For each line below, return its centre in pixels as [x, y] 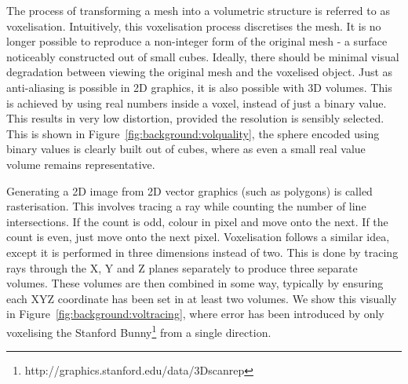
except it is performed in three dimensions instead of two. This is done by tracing [202, 252]
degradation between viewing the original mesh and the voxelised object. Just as [200, 72]
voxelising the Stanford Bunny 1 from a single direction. [139, 331]
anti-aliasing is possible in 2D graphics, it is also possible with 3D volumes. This [199, 87]
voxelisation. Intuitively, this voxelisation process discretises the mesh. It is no [194, 26]
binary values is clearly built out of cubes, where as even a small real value [186, 149]
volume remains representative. [81, 164]
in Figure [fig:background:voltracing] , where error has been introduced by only [195, 314]
